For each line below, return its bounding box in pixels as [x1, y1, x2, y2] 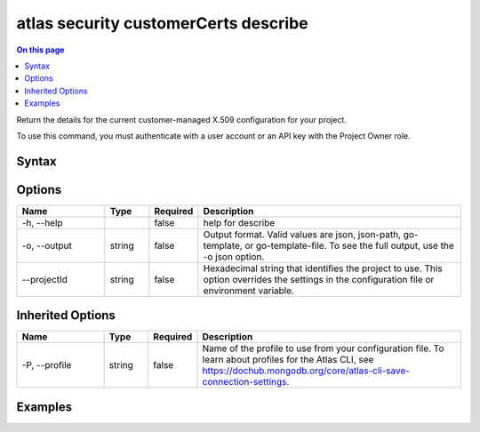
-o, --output [21, 239, 73, 252]
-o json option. [203, 250, 265, 262]
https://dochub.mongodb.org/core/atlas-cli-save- [202, 364, 411, 377]
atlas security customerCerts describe [16, 13, 308, 33]
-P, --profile [21, 359, 72, 372]
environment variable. [203, 284, 295, 297]
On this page [16, 44, 65, 55]
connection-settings [202, 376, 287, 388]
